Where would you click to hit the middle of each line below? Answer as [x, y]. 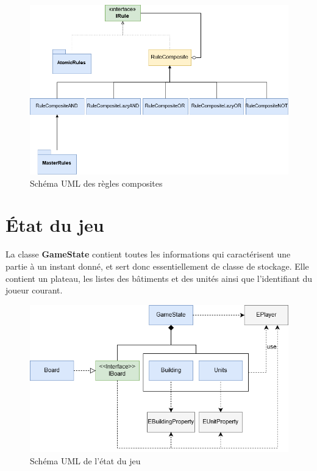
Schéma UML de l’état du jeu [85, 460]
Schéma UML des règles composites [96, 183]
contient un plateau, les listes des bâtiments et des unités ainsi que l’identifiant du [159, 278]
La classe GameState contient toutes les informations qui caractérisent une [148, 254]
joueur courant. [34, 290]
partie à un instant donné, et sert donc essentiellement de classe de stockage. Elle [157, 266]
